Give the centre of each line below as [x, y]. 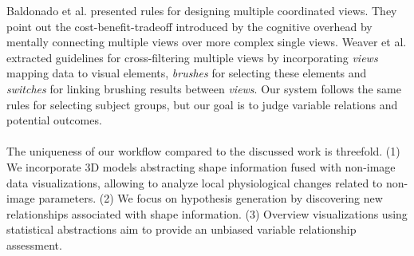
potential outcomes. [54, 120]
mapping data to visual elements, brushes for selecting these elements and [187, 73]
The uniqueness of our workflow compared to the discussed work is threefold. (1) [203, 151]
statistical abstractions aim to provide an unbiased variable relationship [181, 229]
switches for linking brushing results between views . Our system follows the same [204, 88]
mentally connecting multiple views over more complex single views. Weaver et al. [207, 42]
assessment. [34, 244]
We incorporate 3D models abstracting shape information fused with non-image [201, 166]
